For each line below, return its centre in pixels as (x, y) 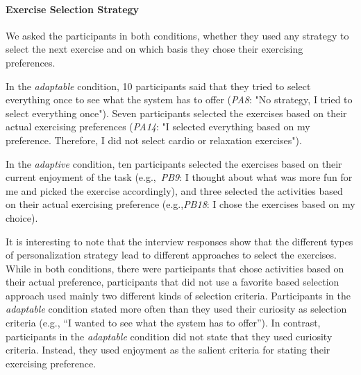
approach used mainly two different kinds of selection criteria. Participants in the (178, 295)
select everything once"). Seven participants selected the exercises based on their (176, 113)
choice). (22, 217)
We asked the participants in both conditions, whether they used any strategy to (177, 35)
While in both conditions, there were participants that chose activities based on (175, 268)
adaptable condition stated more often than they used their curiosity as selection (176, 309)
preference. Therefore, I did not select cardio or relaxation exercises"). (154, 140)
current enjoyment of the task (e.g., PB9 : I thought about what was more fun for (179, 177)
